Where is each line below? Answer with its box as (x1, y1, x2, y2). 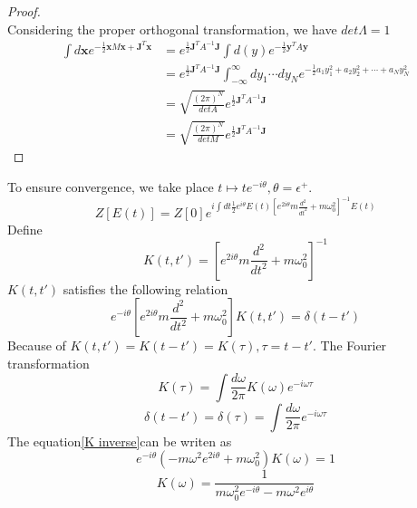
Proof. (7, 2, 41, 20)
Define (7, 219, 43, 238)
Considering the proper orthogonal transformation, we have (7, 19, 337, 38)
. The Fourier (312, 336, 387, 355)
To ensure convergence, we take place (7, 177, 214, 196)
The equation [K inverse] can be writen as (7, 431, 232, 450)
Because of (7, 336, 66, 355)
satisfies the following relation (63, 279, 228, 298)
